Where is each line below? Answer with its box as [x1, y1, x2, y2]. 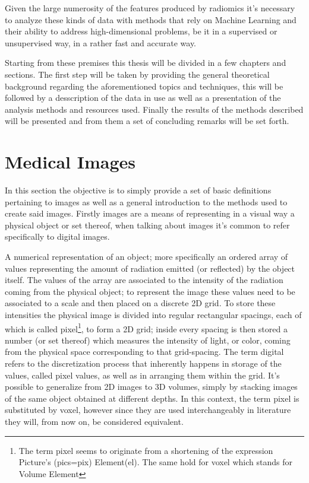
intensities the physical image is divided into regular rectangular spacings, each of [5, 309, 302, 320]
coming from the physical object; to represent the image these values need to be [5, 285, 295, 297]
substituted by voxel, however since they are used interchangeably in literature [5, 403, 291, 416]
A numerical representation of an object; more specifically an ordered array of [5, 250, 288, 263]
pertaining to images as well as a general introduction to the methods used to [5, 195, 288, 208]
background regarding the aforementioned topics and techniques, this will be [5, 80, 283, 92]
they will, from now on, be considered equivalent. [5, 415, 184, 427]
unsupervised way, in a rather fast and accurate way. [5, 36, 197, 49]
